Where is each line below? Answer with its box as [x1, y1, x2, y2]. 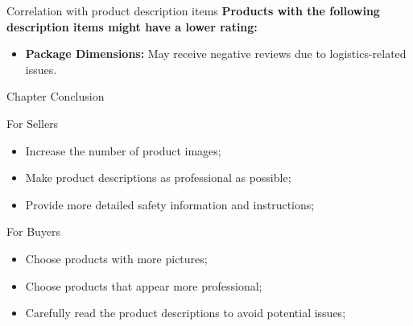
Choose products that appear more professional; [25, 277, 262, 294]
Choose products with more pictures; [25, 250, 208, 266]
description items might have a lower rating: [6, 18, 258, 35]
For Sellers [6, 114, 59, 131]
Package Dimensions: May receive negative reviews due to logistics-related [25, 45, 407, 62]
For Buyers [6, 223, 61, 240]
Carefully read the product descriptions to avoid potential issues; [25, 304, 346, 321]
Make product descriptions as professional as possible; [25, 169, 291, 186]
